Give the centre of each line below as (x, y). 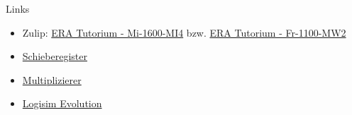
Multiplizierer (52, 79)
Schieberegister (55, 56)
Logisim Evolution (62, 103)
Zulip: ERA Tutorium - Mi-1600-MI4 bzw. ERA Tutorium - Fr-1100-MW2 (184, 32)
